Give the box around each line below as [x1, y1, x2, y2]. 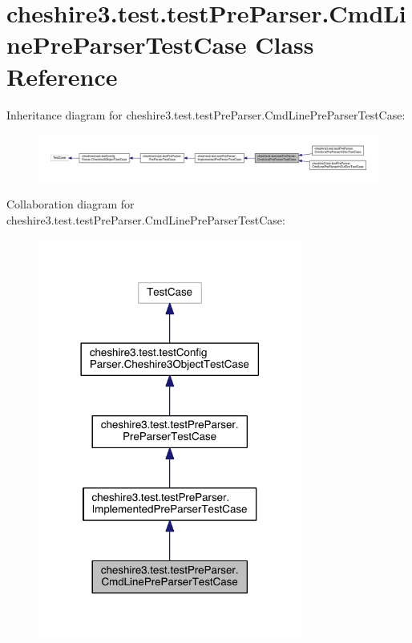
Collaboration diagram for [6, 196, 135, 212]
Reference [6, 59, 118, 92]
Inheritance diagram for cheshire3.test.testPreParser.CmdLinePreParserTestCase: [6, 106, 406, 123]
